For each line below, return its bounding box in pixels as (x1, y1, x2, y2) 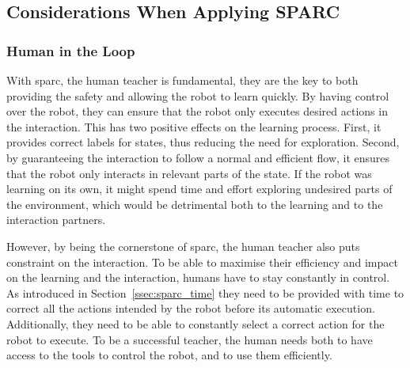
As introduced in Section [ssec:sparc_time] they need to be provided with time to (6, 284, 404, 301)
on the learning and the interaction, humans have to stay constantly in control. (6, 269, 390, 286)
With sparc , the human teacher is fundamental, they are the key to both (6, 72, 359, 88)
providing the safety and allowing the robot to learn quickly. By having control (6, 87, 389, 104)
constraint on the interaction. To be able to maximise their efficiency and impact (6, 253, 398, 270)
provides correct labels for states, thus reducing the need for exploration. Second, (6, 134, 400, 150)
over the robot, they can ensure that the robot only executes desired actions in (6, 103, 388, 120)
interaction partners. (6, 211, 106, 228)
